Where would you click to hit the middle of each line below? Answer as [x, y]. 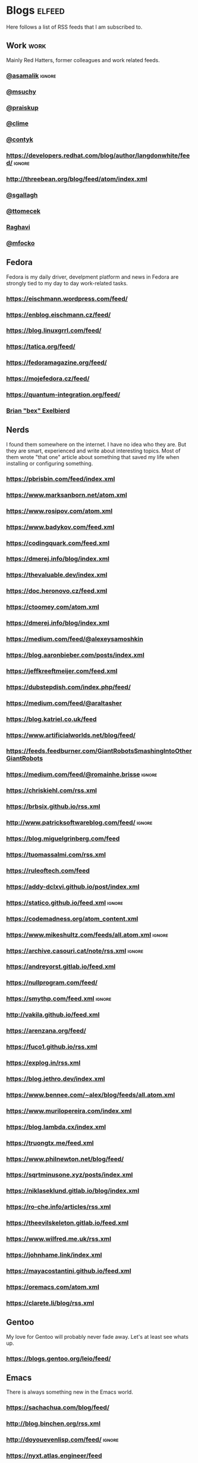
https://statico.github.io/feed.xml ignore [65, 903]
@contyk [20, 140]
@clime [17, 124]
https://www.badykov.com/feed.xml [60, 527]
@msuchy [21, 91]
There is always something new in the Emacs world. [70, 1392]
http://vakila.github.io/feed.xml [53, 1015]
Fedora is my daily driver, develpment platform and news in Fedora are [92, 277]
